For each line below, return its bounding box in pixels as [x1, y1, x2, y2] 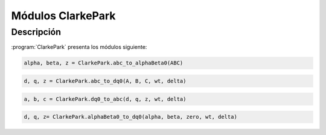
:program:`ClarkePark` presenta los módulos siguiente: [11, 43, 147, 51]
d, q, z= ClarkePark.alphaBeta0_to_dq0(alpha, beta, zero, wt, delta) [24, 113, 238, 121]
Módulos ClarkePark [11, 9, 116, 22]
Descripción [11, 27, 62, 37]
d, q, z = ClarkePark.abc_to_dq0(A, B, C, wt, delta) [24, 77, 187, 84]
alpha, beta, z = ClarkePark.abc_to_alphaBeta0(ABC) [24, 60, 184, 66]
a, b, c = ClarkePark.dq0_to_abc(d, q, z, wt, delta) [24, 95, 187, 102]
